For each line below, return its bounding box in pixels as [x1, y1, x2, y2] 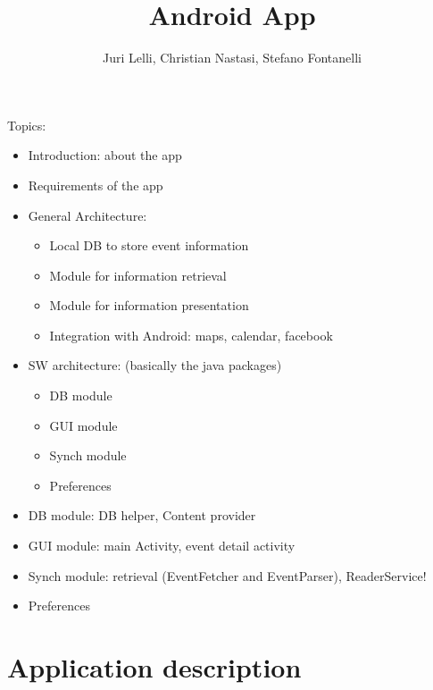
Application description [7, 649, 302, 685]
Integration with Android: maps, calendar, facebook [49, 325, 333, 344]
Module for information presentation [49, 296, 249, 315]
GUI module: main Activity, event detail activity [28, 536, 296, 555]
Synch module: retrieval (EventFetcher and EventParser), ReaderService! [28, 566, 427, 585]
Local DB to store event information [49, 236, 249, 255]
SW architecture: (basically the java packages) [28, 356, 282, 374]
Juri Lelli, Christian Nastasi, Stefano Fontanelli [103, 48, 362, 67]
